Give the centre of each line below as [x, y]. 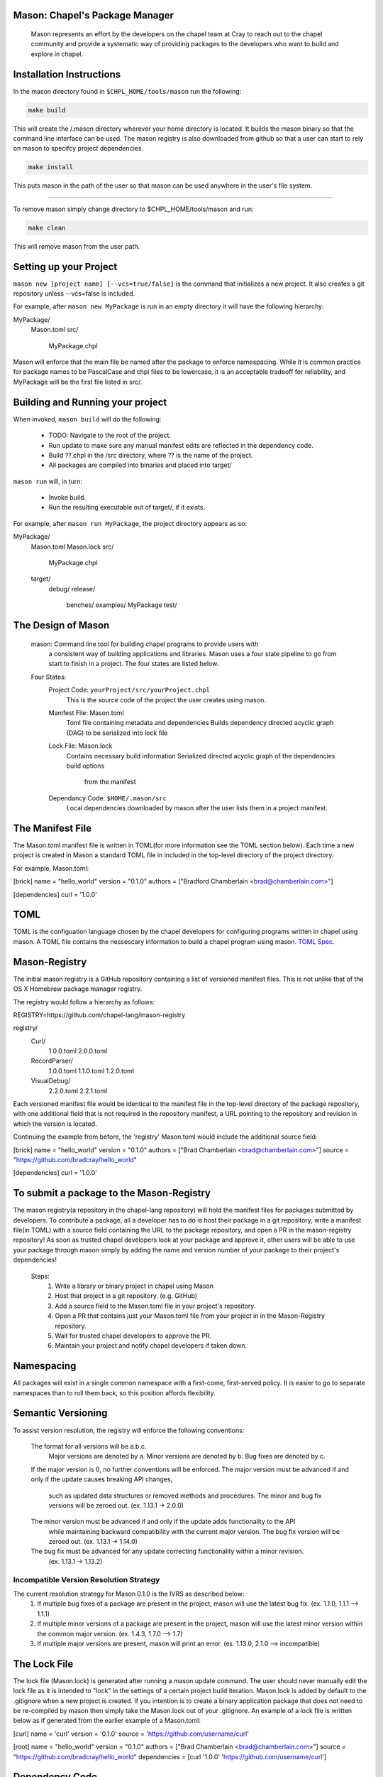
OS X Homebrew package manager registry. [78, 989]
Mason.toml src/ [55, 330]
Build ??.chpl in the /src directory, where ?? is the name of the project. [151, 455]
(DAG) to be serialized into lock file [117, 733]
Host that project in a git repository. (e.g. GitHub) [126, 1296]
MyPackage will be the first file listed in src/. [78, 382]
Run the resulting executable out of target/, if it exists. [127, 508]
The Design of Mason [61, 625]
